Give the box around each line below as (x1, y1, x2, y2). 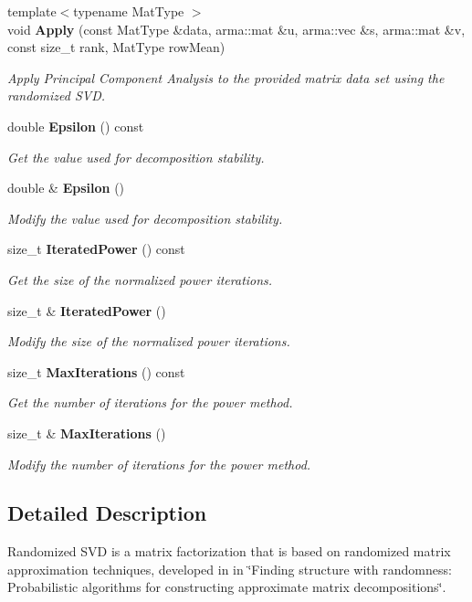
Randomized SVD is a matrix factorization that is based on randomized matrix (7, 542, 451, 561)
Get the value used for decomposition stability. (7, 147, 265, 166)
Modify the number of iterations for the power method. (7, 454, 311, 473)
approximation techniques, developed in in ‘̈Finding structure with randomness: (7, 559, 452, 578)
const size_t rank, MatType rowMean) (7, 37, 226, 57)
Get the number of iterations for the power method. (7, 393, 293, 412)
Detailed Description (7, 499, 207, 527)
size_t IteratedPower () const (7, 239, 185, 259)
